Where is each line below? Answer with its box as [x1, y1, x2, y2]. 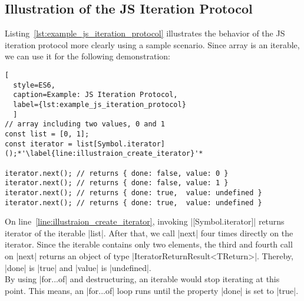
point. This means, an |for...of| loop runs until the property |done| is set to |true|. [5, 284, 299, 296]
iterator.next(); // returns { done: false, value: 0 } [5, 169, 229, 178]
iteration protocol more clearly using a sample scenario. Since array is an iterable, [5, 38, 300, 51]
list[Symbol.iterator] [76, 139, 166, 148]
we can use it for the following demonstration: [5, 50, 171, 62]
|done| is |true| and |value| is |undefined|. [5, 261, 151, 273]
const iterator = [5, 139, 72, 148]
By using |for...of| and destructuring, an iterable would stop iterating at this [5, 273, 280, 285]
